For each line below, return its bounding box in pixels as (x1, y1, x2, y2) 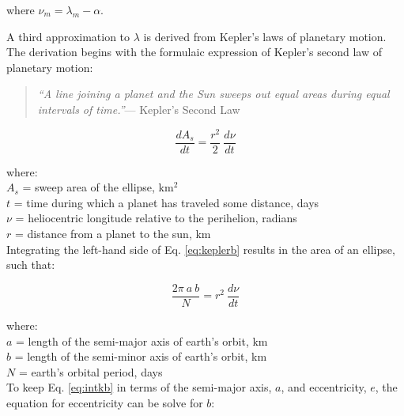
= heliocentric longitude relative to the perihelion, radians (15, 210, 297, 226)
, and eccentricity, (281, 379, 367, 395)
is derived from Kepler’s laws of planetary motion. (143, 28, 387, 44)
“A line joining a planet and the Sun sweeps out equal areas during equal (37, 85, 390, 102)
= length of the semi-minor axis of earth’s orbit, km (14, 348, 267, 365)
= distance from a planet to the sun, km (14, 225, 211, 242)
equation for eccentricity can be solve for (6, 394, 203, 410)
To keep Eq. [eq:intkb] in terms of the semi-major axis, (6, 379, 272, 395)
